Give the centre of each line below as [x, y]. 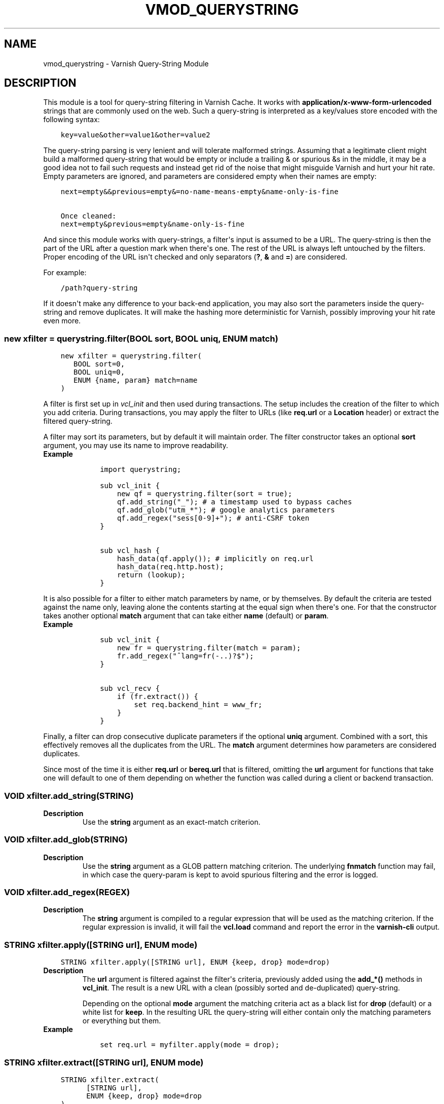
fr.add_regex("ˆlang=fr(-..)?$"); [185, 656]
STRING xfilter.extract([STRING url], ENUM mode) [104, 1062]
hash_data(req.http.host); [170, 567]
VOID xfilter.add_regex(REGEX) [67, 892]
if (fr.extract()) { [158, 697]
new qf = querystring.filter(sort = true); [205, 494]
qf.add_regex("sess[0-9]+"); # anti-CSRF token [213, 518]
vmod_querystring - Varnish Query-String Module [126, 63]
